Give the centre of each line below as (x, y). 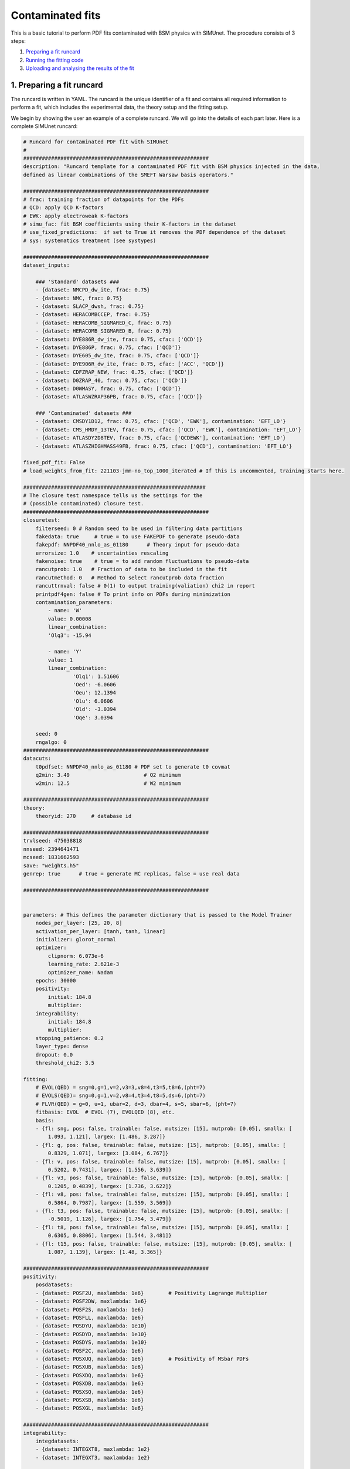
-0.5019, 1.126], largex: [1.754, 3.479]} (110, 1219)
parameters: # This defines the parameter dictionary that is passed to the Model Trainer (158, 915)
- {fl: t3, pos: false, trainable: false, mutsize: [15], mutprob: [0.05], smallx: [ (162, 1211)
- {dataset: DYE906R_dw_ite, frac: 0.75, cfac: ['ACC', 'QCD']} (130, 364)
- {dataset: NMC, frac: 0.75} (79, 298)
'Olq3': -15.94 (70, 635)
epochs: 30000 (56, 981)
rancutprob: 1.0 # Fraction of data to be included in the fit (131, 569)
